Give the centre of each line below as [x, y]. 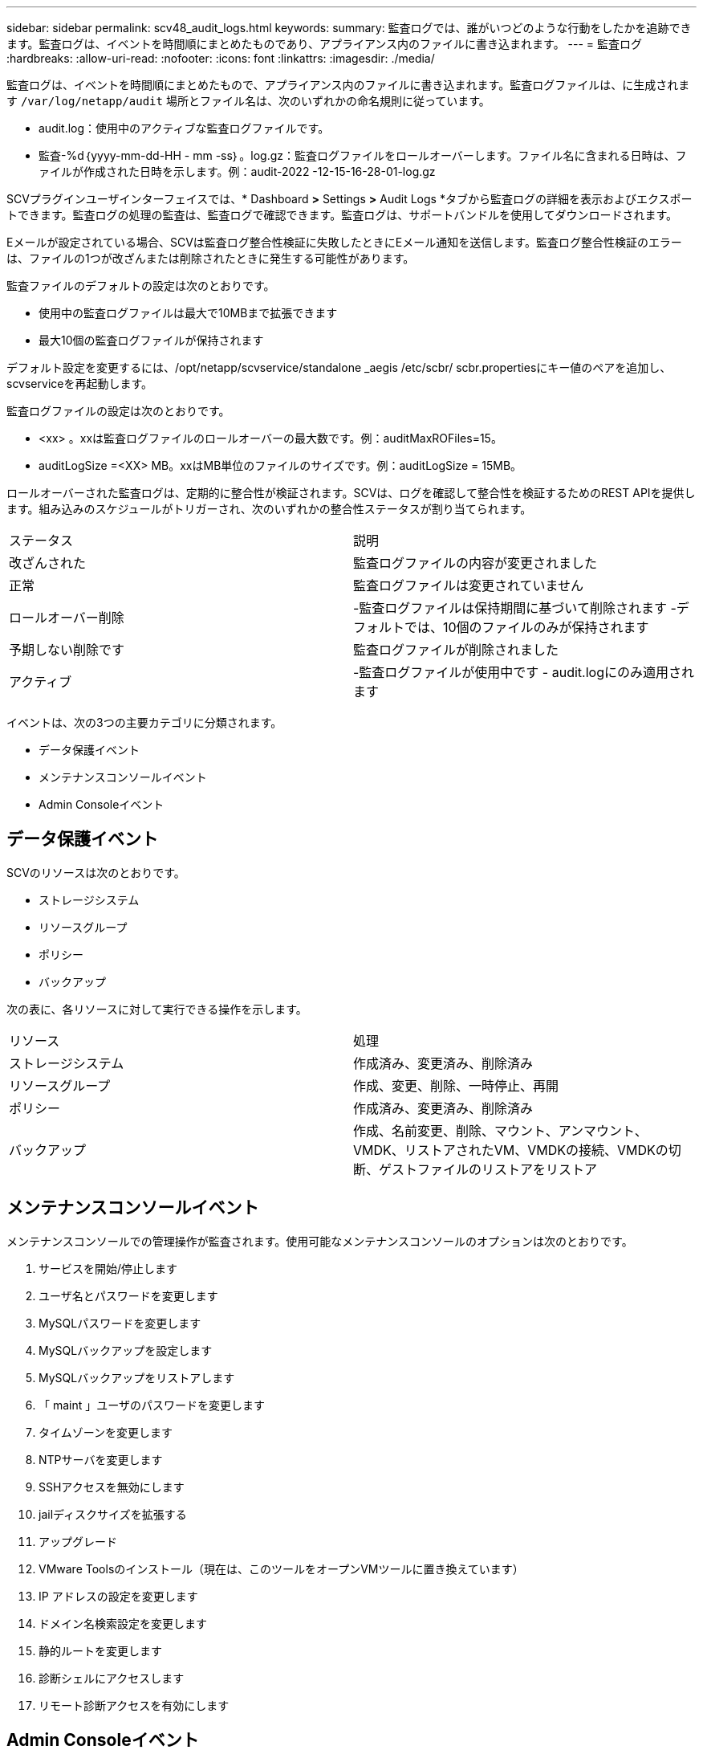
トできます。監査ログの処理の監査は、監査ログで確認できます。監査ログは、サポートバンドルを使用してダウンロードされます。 [342, 215]
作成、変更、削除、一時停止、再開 [456, 1085]
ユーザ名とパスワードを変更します [128, 1295]
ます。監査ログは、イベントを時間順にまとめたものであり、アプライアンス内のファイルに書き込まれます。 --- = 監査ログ [325, 44]
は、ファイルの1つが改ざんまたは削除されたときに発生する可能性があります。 [211, 258]
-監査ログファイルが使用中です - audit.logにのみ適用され [524, 672]
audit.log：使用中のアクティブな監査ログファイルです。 [184, 128]
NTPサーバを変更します [101, 1459]
